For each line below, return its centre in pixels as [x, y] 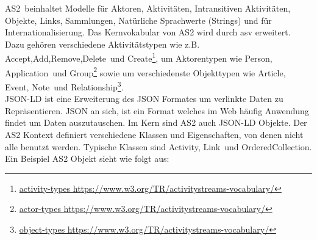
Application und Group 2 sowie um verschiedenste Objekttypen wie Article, [145, 71]
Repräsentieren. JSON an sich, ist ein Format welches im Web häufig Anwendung [157, 110]
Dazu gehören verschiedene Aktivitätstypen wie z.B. [102, 44]
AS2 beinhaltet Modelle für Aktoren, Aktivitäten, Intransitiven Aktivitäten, [148, 8]
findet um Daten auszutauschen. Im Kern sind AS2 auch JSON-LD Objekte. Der [156, 122]
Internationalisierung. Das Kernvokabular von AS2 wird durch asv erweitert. [148, 32]
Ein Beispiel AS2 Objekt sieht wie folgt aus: [87, 158]
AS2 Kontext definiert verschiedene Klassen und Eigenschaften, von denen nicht [154, 134]
